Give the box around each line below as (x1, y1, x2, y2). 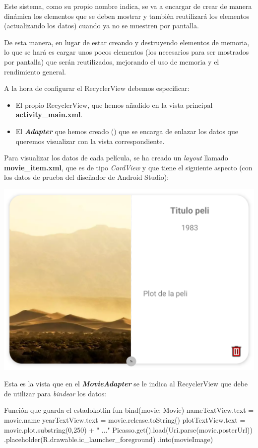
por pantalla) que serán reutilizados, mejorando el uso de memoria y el (4, 56, 219, 67)
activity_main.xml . (15, 109, 83, 120)
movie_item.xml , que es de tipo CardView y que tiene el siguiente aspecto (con (4, 162, 253, 172)
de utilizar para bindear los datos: (4, 388, 106, 398)
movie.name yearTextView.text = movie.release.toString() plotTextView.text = (4, 415, 246, 425)
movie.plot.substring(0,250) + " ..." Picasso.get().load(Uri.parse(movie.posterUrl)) (4, 424, 253, 435)
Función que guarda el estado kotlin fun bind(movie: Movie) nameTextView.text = (4, 405, 254, 415)
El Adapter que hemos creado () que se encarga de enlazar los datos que (15, 126, 238, 136)
